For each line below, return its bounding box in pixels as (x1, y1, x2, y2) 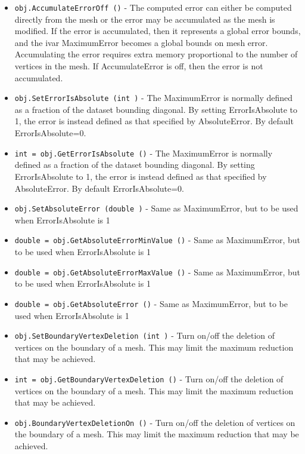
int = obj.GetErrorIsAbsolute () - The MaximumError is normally (14, 146, 273, 159)
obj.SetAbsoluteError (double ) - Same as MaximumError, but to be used (14, 202, 298, 214)
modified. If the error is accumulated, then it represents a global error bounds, (14, 24, 301, 37)
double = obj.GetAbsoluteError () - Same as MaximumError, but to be (14, 297, 288, 309)
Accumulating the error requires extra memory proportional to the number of (14, 48, 298, 60)
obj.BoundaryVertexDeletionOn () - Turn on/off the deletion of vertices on (14, 416, 295, 428)
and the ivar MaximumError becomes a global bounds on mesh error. (14, 36, 268, 48)
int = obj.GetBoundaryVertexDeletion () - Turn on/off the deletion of (14, 372, 284, 385)
